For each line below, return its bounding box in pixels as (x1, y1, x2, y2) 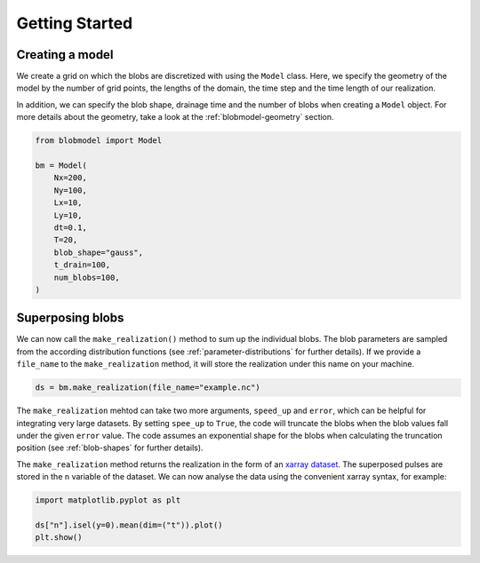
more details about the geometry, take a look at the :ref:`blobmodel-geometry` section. (16, 112, 334, 123)
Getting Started (16, 13, 133, 33)
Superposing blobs (16, 311, 124, 326)
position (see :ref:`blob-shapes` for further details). (16, 442, 204, 453)
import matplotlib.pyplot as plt (35, 496, 181, 505)
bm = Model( (35, 161, 88, 170)
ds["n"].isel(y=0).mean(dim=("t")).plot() (35, 519, 223, 530)
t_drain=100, (53, 260, 111, 270)
